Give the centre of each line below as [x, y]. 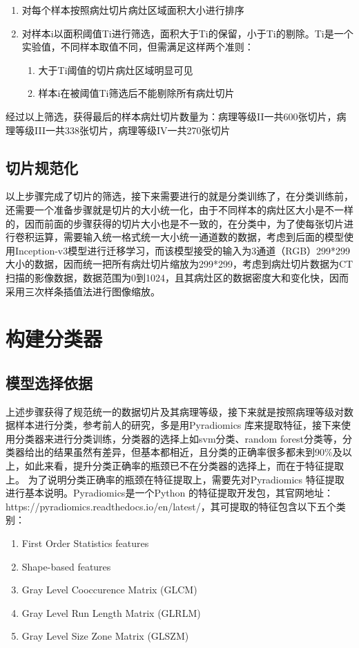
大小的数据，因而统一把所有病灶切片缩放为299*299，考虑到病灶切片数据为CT [179, 264]
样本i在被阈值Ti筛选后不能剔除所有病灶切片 [136, 93]
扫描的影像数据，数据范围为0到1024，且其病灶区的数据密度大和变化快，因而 [177, 277]
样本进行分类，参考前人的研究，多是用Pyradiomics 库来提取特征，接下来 [178, 425]
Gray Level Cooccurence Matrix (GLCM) [109, 590]
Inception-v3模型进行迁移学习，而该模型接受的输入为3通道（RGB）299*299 [183, 250]
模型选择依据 [49, 382]
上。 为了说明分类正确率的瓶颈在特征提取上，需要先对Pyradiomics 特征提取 [175, 479]
